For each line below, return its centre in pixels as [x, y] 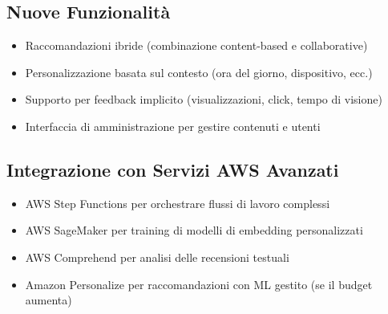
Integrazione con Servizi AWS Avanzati [173, 169]
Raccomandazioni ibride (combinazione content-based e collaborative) [196, 45]
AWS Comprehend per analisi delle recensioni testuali [157, 257]
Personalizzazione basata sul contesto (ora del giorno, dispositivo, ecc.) [199, 72]
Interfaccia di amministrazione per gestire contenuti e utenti [173, 126]
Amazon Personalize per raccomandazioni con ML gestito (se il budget [199, 284]
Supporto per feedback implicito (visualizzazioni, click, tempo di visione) [204, 99]
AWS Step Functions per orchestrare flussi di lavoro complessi [178, 203]
